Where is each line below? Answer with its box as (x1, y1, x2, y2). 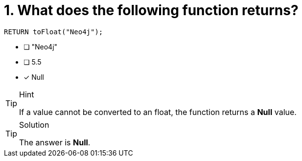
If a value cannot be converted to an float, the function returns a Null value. (19, 107, 297, 117)
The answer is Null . (19, 137, 91, 147)
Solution (19, 119, 49, 130)
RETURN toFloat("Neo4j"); (4, 27, 103, 36)
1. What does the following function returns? (4, 2, 299, 19)
